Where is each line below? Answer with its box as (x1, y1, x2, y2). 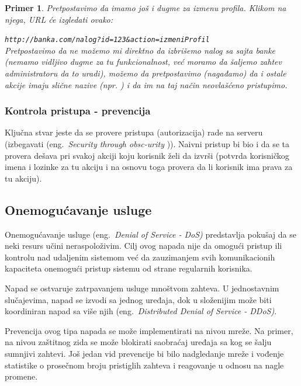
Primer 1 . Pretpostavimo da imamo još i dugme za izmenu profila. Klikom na (5, 2, 286, 13)
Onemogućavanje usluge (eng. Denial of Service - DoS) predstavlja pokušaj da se (5, 228, 296, 240)
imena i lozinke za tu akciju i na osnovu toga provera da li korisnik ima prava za (5, 161, 293, 173)
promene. (5, 370, 38, 382)
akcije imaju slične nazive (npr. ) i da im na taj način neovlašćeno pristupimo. (5, 78, 288, 91)
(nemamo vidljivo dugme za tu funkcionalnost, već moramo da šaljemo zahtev (5, 55, 282, 68)
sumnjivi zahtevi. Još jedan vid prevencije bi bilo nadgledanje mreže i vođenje (5, 347, 284, 359)
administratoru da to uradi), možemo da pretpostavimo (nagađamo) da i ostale (5, 67, 286, 79)
